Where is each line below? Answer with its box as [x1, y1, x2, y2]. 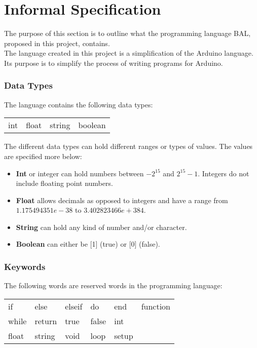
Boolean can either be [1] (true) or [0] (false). [16, 239, 160, 249]
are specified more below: [4, 150, 82, 161]
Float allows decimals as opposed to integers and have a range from [16, 195, 228, 205]
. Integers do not [198, 168, 249, 178]
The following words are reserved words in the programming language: [4, 280, 223, 291]
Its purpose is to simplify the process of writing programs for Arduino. [4, 57, 223, 68]
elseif [65, 300, 83, 312]
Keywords [4, 260, 46, 273]
